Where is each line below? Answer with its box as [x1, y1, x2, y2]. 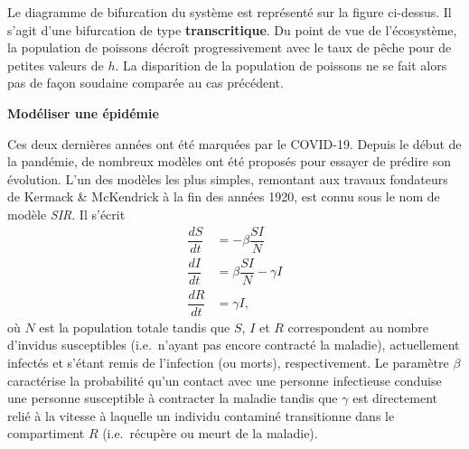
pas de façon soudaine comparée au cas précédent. [7, 73, 284, 92]
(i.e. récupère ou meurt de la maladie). [102, 424, 318, 443]
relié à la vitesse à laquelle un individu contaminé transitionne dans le [7, 406, 395, 425]
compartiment [7, 424, 85, 443]
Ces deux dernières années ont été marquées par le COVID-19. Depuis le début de [7, 134, 462, 153]
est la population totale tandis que [39, 317, 230, 336]
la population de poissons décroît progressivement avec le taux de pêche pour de [7, 38, 452, 57]
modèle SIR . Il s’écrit [7, 204, 126, 223]
